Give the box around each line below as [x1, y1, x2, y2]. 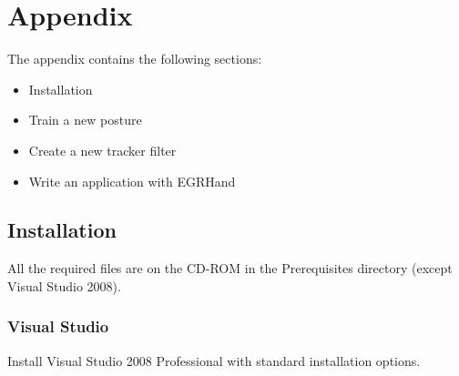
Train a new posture [28, 110, 142, 129]
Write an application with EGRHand [28, 171, 236, 190]
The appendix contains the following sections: [7, 49, 262, 68]
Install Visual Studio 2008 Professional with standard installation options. [7, 351, 421, 370]
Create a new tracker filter [28, 140, 177, 159]
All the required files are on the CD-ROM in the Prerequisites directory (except [7, 259, 453, 278]
